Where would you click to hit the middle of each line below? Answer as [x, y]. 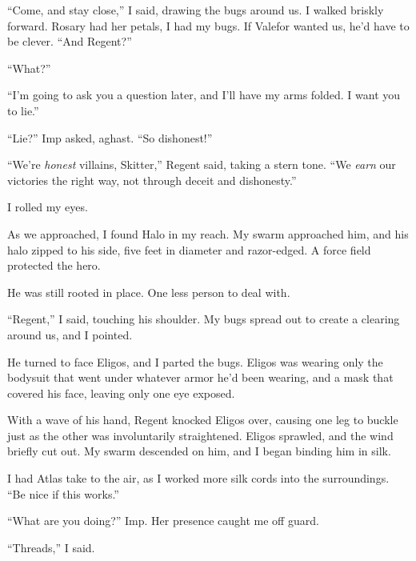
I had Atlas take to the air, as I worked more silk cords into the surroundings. [198, 478]
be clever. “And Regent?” [70, 41]
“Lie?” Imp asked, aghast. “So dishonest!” [110, 137]
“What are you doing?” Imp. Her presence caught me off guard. [163, 521]
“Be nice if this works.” [63, 493]
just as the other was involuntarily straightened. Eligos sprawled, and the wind [200, 435]
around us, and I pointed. [70, 334]
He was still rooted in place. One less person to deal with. [149, 292]
